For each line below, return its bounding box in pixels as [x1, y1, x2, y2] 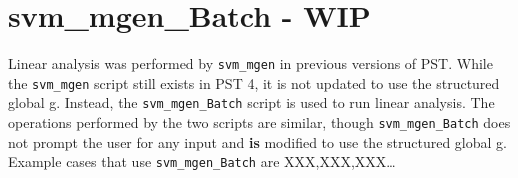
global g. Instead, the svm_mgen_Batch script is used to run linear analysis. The [8, 92, 495, 113]
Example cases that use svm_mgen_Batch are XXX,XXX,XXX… [8, 151, 396, 172]
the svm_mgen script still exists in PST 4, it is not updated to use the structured [8, 72, 500, 93]
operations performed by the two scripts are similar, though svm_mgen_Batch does [8, 112, 511, 133]
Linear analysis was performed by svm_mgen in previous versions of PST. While [8, 53, 493, 74]
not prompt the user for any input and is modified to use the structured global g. [8, 131, 507, 152]
